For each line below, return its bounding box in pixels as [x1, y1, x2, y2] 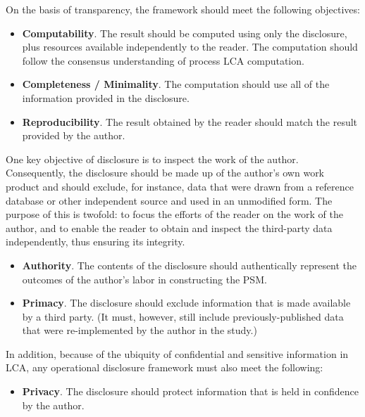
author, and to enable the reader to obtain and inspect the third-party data [6, 220, 333, 235]
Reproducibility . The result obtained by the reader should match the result [22, 114, 358, 129]
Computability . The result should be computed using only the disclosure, [22, 25, 347, 40]
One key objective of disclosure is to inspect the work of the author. [6, 151, 299, 166]
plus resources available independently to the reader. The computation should [22, 39, 358, 54]
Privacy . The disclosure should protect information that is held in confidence [22, 384, 359, 399]
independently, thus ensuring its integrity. [6, 234, 185, 249]
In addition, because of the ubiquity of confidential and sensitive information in [6, 346, 349, 361]
